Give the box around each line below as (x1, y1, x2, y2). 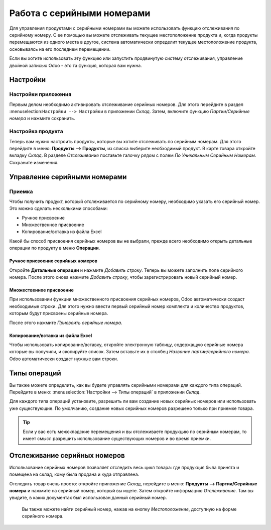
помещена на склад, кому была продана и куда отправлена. (9, 471, 140, 477)
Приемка (9, 188, 33, 195)
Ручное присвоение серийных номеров (9, 258, 98, 264)
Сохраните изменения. (9, 159, 59, 165)
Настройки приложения (9, 91, 72, 98)
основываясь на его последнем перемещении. (9, 46, 111, 52)
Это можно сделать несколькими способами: (9, 205, 108, 211)
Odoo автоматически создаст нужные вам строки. (9, 356, 118, 362)
